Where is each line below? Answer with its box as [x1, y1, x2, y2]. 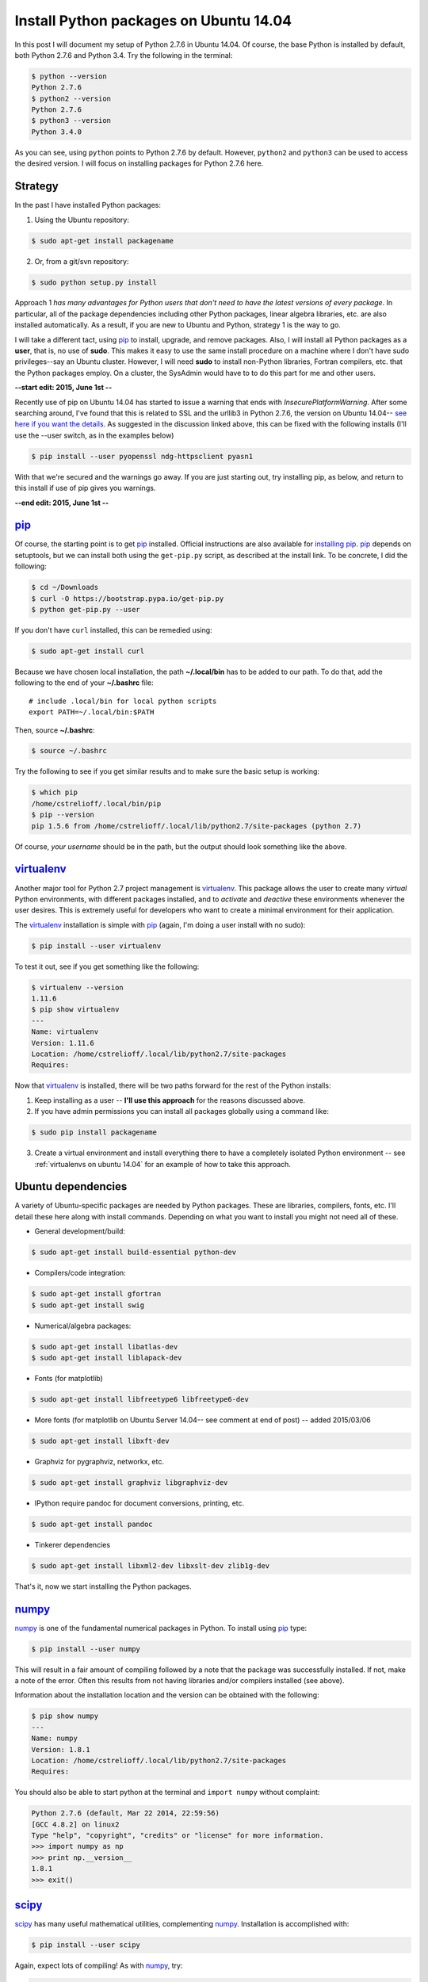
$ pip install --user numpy [31, 1644, 140, 1653]
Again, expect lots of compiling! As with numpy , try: [14, 1961, 183, 1970]
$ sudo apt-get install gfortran [31, 1289, 162, 1299]
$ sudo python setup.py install [31, 277, 158, 287]
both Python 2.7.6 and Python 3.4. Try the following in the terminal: [14, 50, 233, 59]
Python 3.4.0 [31, 127, 82, 136]
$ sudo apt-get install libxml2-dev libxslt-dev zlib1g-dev [31, 1561, 270, 1570]
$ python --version [31, 71, 107, 81]
